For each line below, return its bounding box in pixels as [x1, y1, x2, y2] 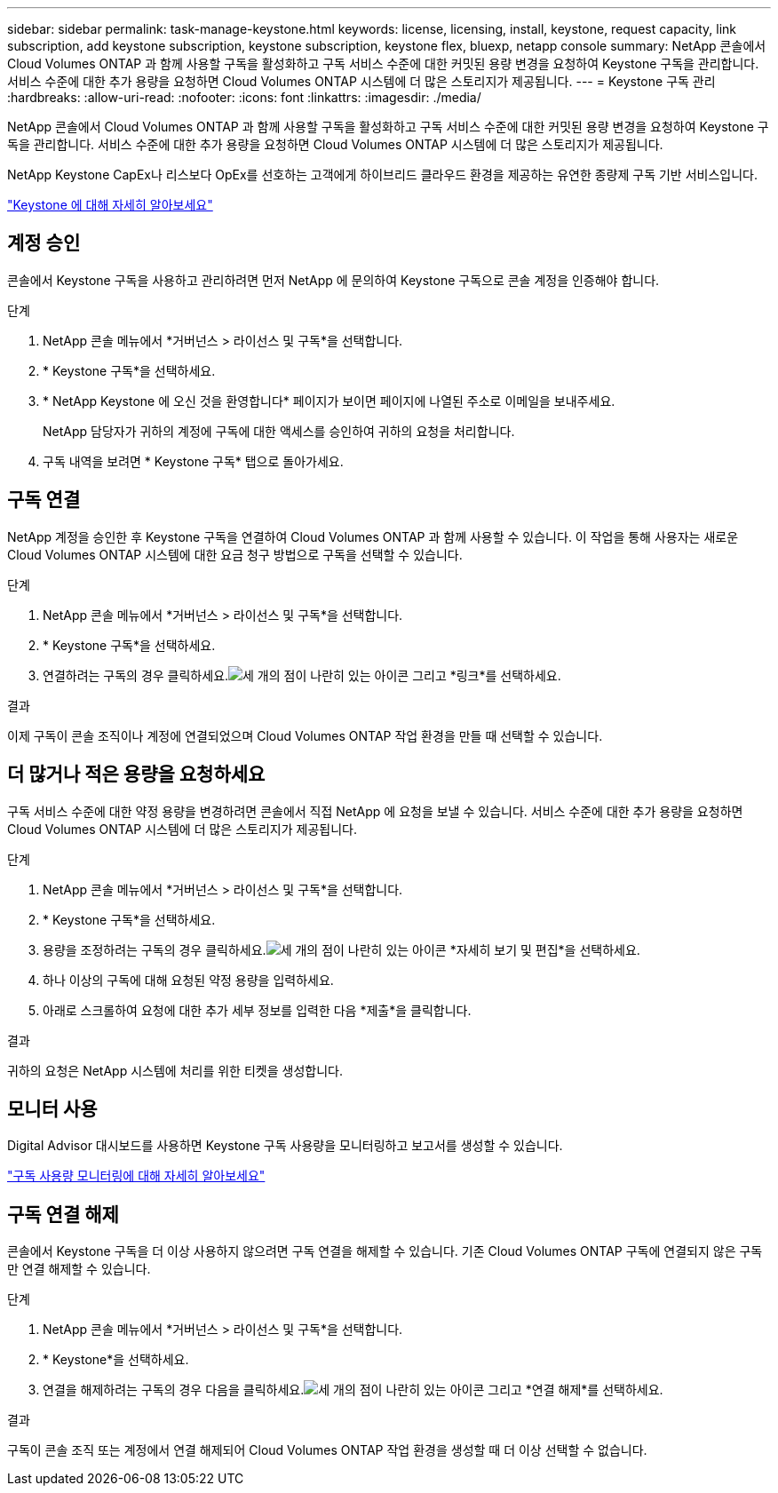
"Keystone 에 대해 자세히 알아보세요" [7, 197, 213, 212]
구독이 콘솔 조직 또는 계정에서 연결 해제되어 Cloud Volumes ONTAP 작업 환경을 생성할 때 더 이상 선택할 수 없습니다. [7, 1442, 647, 1458]
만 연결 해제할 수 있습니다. [7, 1261, 151, 1277]
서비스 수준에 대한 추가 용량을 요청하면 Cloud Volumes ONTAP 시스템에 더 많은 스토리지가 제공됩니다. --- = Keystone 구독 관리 [7, 74, 716, 89]
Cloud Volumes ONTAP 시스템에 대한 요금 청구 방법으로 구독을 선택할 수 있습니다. [7, 546, 463, 562]
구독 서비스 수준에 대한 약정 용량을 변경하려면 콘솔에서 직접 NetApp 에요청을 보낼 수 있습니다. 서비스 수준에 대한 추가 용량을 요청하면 [7, 803, 743, 819]
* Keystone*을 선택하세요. [43, 1352, 189, 1368]
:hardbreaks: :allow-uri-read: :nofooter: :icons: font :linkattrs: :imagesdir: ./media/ [7, 90, 481, 105]
